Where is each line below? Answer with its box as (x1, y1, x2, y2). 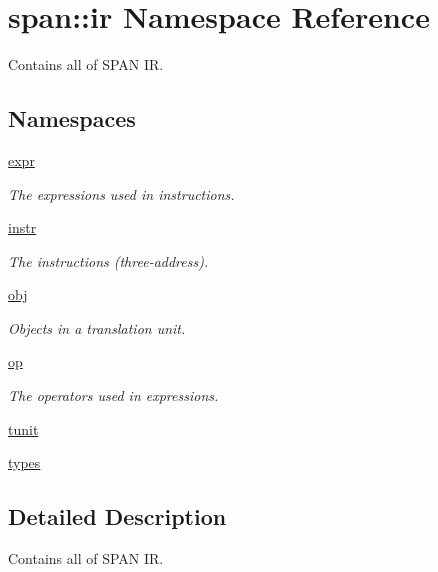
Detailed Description (8, 501, 227, 532)
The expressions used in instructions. (8, 183, 235, 204)
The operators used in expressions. (8, 385, 219, 406)
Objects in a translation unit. (8, 317, 186, 338)
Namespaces (8, 103, 136, 134)
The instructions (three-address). (8, 250, 209, 271)
